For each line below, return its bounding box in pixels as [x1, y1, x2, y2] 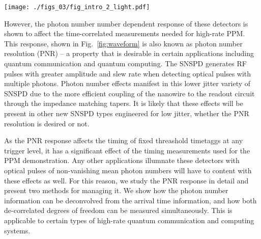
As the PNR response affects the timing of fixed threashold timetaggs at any [4, 135, 243, 146]
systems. [4, 225, 31, 235]
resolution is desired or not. [4, 118, 90, 128]
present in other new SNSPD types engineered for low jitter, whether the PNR [4, 108, 249, 118]
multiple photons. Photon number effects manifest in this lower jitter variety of [4, 78, 251, 89]
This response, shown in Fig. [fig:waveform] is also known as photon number [4, 38, 243, 48]
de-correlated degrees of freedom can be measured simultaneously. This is [4, 205, 233, 216]
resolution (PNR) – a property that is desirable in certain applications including [4, 48, 254, 59]
